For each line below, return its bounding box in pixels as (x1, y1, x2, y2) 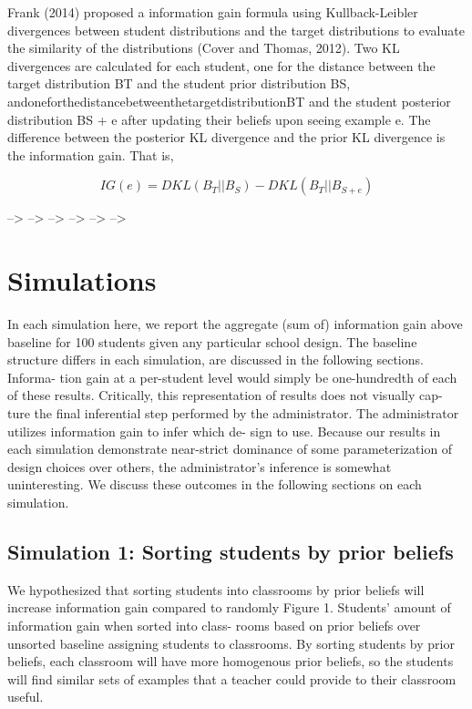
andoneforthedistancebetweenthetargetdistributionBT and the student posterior (7, 91, 451, 110)
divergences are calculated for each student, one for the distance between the (7, 56, 436, 75)
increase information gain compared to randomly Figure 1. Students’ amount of (7, 598, 451, 617)
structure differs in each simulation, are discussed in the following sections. (7, 350, 424, 369)
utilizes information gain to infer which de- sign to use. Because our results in (7, 421, 441, 440)
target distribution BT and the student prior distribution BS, (7, 74, 351, 93)
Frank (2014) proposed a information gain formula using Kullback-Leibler (7, 3, 418, 21)
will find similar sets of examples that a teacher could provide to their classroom (7, 669, 457, 688)
